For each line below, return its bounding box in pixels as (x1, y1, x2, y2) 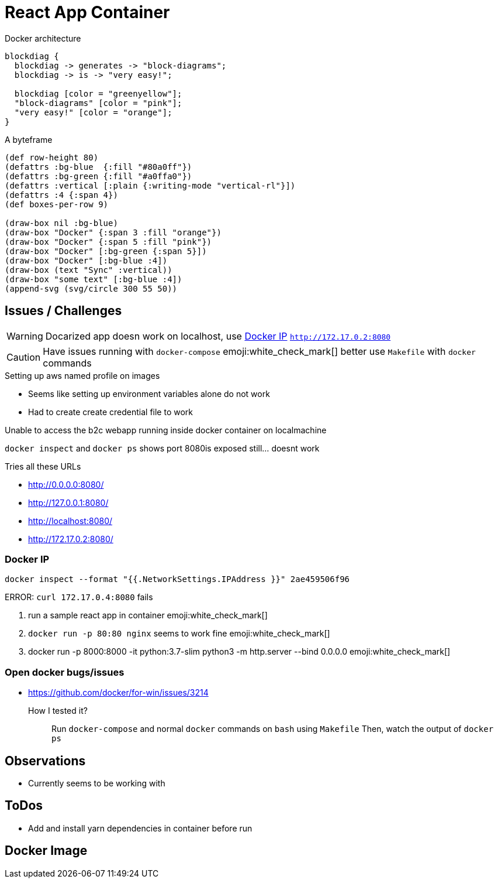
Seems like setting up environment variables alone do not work (28, 388, 270, 399)
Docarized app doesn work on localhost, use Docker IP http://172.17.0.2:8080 (45, 330, 391, 342)
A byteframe (5, 134, 53, 145)
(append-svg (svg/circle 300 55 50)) (5, 283, 178, 293)
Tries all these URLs (5, 461, 81, 471)
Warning (6, 330, 43, 342)
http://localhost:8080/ (28, 515, 113, 526)
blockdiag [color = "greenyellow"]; (14, 88, 182, 98)
